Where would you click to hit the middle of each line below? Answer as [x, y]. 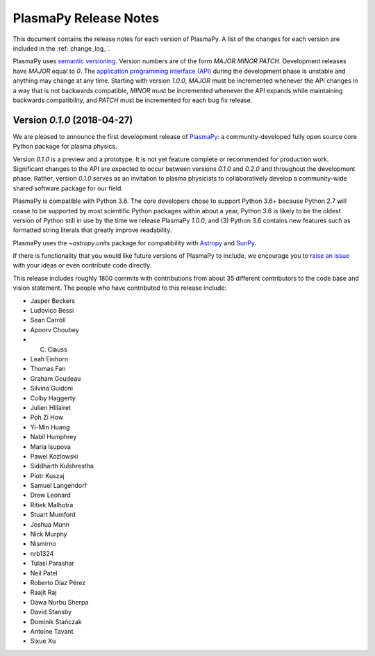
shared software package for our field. [68, 188]
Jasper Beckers [53, 301]
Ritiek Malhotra [52, 505]
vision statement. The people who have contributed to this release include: [120, 288]
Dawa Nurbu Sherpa [59, 602]
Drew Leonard [50, 495]
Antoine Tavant [52, 631]
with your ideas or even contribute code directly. [82, 265]
